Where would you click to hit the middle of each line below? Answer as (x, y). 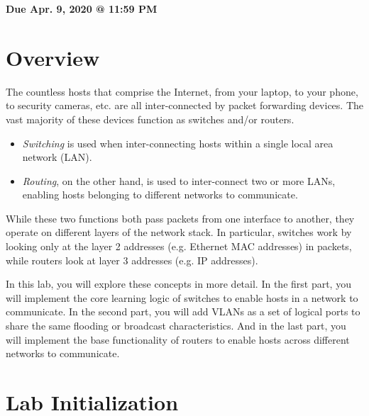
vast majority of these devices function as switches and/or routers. (150, 119)
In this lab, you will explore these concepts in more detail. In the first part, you (178, 284)
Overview (53, 57)
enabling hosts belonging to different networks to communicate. (160, 195)
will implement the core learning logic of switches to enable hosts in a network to (182, 297)
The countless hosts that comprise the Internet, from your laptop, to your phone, (182, 91)
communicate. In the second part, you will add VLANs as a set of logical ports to (183, 311)
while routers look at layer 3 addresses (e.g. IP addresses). (132, 260)
